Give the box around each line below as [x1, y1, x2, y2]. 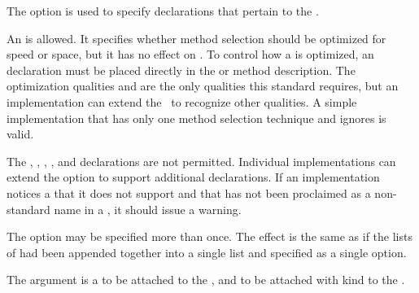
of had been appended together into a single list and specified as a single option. [7, 243, 407, 260]
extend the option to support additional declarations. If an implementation [7, 168, 380, 186]
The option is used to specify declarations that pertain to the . [7, 2, 319, 19]
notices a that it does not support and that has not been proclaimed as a [7, 184, 371, 201]
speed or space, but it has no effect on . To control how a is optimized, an [7, 46, 374, 63]
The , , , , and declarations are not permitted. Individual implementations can [7, 152, 396, 169]
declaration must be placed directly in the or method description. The [7, 61, 356, 78]
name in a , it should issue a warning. [54, 200, 242, 217]
